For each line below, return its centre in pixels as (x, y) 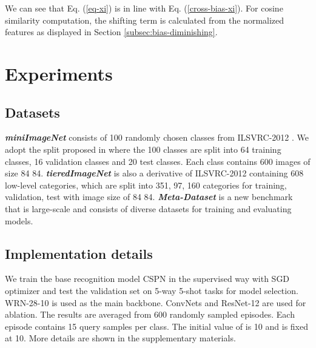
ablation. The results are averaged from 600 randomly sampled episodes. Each (150, 314)
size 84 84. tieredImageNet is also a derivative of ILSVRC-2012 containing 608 (154, 173)
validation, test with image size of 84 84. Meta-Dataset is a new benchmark (149, 197)
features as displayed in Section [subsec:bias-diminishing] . (111, 32)
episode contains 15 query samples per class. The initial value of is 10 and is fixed (156, 326)
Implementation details (79, 253)
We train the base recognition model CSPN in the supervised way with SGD (147, 279)
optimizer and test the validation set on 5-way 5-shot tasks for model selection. (152, 290)
